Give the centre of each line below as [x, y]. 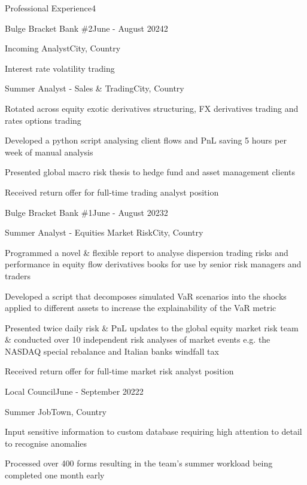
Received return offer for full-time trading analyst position [112, 192]
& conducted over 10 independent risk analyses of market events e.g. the [138, 339]
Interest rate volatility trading [60, 68]
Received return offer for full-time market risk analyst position [119, 371]
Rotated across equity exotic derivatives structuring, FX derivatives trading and [152, 108]
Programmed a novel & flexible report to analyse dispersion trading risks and [147, 252]
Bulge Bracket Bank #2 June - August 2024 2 [86, 28]
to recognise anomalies [46, 443]
